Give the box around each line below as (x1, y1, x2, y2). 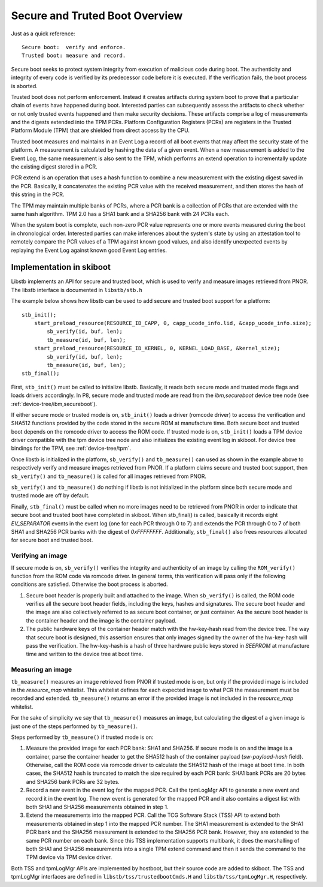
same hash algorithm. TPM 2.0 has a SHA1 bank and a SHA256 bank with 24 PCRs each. (11, 210, 230, 217)
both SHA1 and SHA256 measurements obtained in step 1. (26, 804, 169, 811)
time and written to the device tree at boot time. (26, 651, 144, 658)
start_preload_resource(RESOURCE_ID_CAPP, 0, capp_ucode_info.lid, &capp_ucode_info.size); (33, 320, 312, 326)
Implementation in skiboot (11, 262, 111, 272)
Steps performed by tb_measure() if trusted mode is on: (11, 733, 154, 741)
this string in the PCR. (11, 191, 65, 198)
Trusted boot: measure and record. (22, 52, 126, 59)
